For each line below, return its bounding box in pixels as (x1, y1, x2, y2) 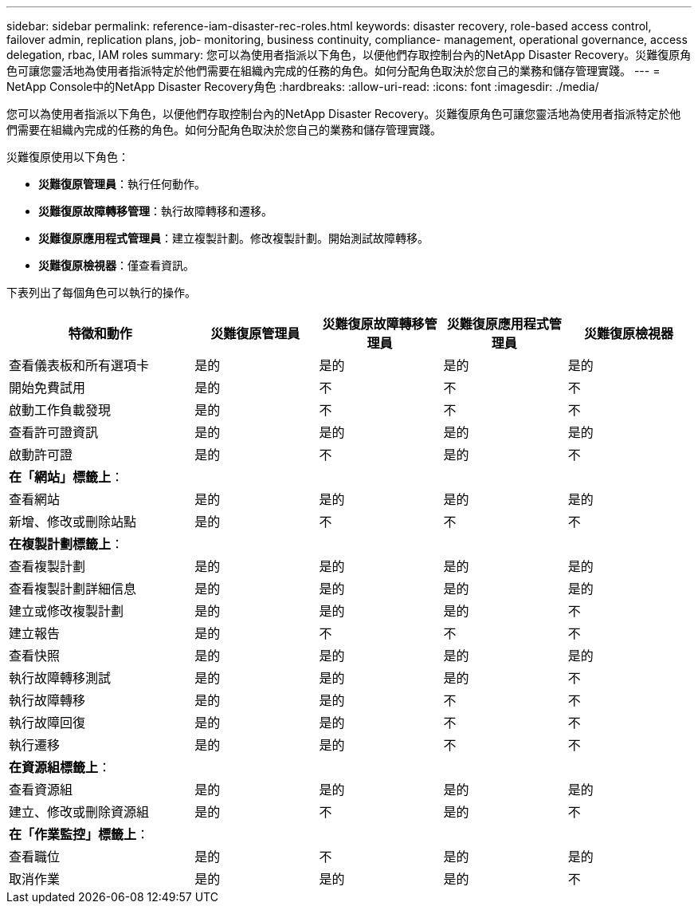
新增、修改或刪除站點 (9, 514, 137, 530)
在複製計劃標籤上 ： (9, 536, 124, 552)
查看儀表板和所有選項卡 (9, 357, 150, 373)
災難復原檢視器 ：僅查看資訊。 (38, 258, 194, 272)
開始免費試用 (9, 380, 86, 396)
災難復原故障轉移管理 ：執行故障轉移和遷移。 (38, 204, 273, 218)
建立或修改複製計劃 (9, 603, 124, 619)
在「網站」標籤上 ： (9, 469, 124, 485)
